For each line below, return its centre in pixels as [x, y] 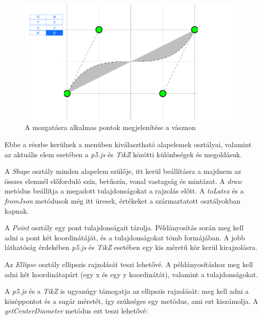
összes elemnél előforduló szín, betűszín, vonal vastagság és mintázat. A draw [123, 181]
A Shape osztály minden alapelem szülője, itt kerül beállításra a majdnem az [123, 171]
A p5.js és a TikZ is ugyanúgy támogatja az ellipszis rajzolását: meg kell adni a [127, 291]
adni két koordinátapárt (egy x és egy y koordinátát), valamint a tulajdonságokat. [132, 274]
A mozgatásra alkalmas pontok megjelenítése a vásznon [110, 127]
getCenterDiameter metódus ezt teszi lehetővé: [76, 311]
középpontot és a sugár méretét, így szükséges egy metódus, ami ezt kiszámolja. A [132, 301]
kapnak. [17, 210]
